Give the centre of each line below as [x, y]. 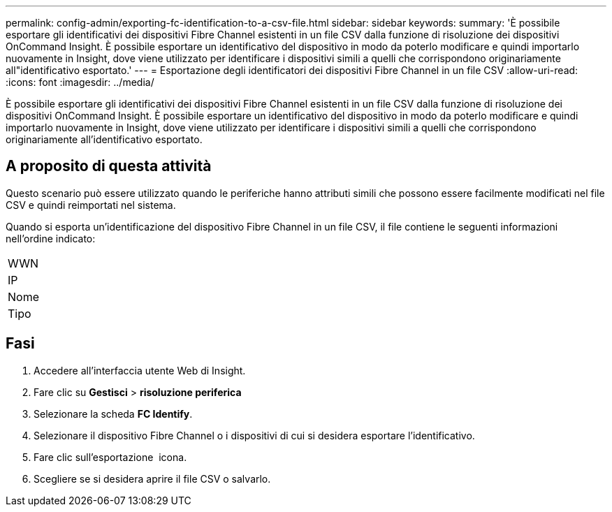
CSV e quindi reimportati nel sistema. [91, 205]
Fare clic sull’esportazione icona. [110, 457]
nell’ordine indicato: [51, 238]
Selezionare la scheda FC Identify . [113, 414]
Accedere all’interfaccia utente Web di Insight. [140, 370]
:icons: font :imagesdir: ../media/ [80, 82]
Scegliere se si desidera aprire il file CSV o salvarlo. [152, 478]
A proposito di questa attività [109, 166]
